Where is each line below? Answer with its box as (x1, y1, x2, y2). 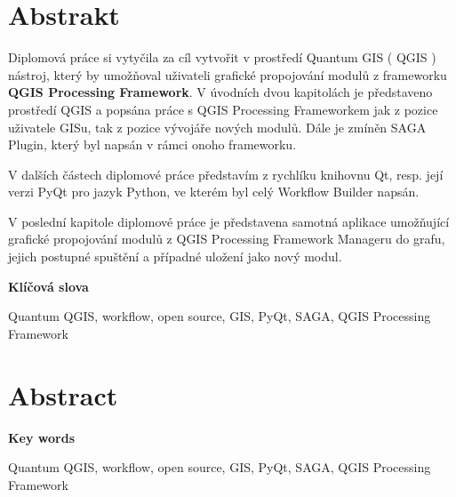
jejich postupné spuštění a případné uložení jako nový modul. (8, 247, 342, 266)
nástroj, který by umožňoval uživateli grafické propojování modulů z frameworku (8, 65, 447, 84)
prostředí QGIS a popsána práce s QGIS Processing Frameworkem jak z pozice (8, 100, 438, 118)
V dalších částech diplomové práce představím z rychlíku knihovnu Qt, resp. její (8, 164, 444, 183)
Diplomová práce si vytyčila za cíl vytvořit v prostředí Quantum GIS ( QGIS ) (8, 48, 436, 67)
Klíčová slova (8, 277, 89, 295)
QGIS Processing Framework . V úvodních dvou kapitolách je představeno (8, 83, 433, 101)
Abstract (8, 376, 118, 413)
